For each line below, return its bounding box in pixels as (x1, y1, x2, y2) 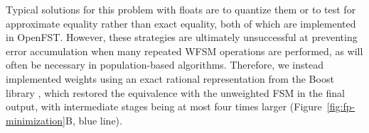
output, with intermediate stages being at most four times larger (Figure (6, 99, 322, 114)
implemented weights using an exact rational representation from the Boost (6, 71, 334, 86)
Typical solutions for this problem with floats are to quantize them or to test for (6, 2, 356, 16)
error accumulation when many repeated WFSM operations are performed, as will (6, 43, 363, 58)
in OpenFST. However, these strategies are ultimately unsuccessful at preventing (6, 30, 358, 45)
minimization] (6, 112, 66, 127)
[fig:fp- (326, 99, 355, 114)
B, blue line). (65, 112, 122, 127)
